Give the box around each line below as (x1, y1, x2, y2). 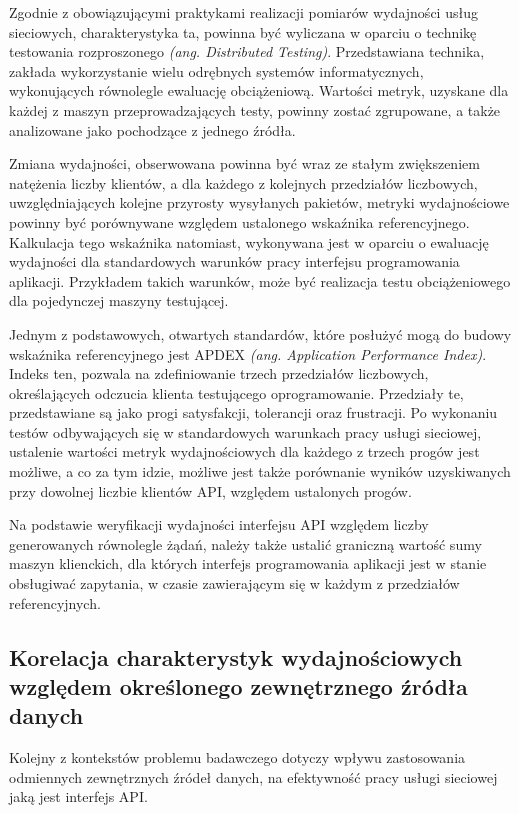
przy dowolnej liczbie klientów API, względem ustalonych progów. (9, 480, 412, 501)
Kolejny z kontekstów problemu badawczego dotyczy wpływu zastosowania (9, 747, 466, 768)
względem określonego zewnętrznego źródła (9, 671, 468, 701)
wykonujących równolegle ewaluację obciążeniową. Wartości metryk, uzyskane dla (9, 80, 509, 101)
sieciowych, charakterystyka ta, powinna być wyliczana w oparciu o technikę (9, 21, 477, 42)
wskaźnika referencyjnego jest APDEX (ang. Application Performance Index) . (9, 343, 487, 364)
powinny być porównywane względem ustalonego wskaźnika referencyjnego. (9, 211, 470, 232)
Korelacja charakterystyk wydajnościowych (9, 641, 463, 672)
